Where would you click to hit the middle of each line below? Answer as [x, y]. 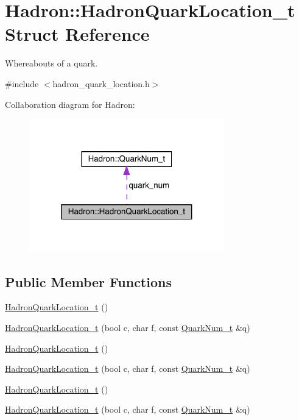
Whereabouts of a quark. [51, 63]
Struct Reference [77, 34]
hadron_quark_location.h [101, 83]
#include [22, 83]
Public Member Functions [88, 281]
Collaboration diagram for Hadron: [70, 104]
